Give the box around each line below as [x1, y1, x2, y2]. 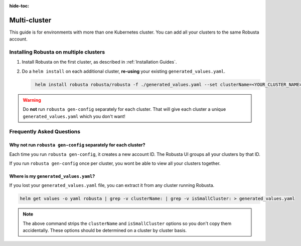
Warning [23, 97, 41, 103]
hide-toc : [9, 3, 30, 9]
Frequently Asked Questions [9, 128, 80, 135]
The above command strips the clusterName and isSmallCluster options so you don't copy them [23, 220, 232, 226]
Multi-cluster [9, 16, 52, 25]
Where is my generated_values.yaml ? [9, 173, 95, 179]
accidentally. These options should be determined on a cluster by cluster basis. [23, 227, 187, 233]
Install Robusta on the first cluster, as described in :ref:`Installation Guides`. [22, 59, 177, 65]
